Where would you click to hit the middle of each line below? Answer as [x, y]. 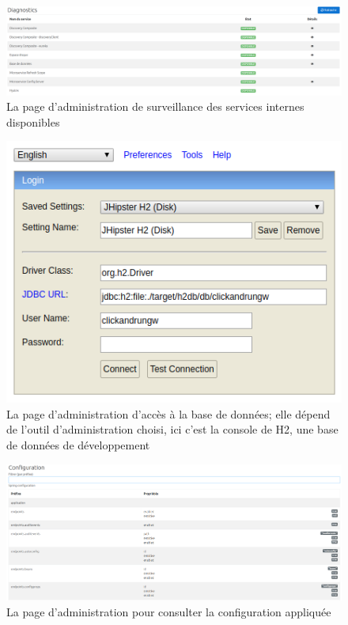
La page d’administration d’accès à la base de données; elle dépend [168, 413]
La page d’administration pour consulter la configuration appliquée [169, 611]
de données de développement [78, 444]
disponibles [33, 121]
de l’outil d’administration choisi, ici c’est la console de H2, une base [172, 429]
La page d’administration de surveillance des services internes [155, 106]
